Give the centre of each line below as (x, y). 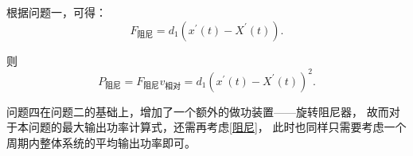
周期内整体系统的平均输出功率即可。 (101, 142)
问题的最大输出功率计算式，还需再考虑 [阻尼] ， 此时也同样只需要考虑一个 (217, 127)
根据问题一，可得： (56, 12)
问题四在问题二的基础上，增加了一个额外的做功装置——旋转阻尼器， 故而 (198, 111)
